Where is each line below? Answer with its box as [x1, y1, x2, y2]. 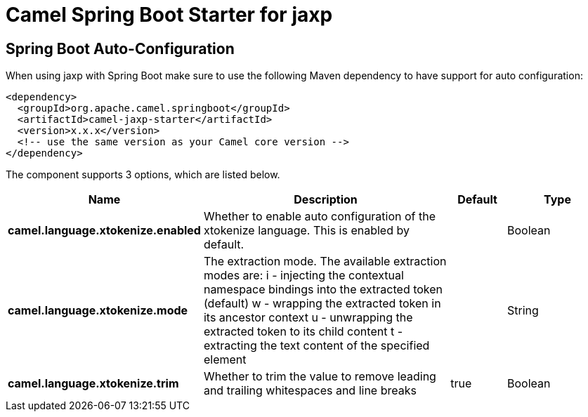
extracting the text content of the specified [203, 338, 430, 353]
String [507, 303, 539, 318]
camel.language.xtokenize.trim [8, 376, 179, 391]
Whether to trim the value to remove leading [203, 369, 436, 384]
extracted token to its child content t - [203, 324, 403, 339]
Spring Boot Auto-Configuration [6, 39, 235, 58]
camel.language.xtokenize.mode [8, 303, 188, 318]
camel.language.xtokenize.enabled [8, 223, 201, 238]
